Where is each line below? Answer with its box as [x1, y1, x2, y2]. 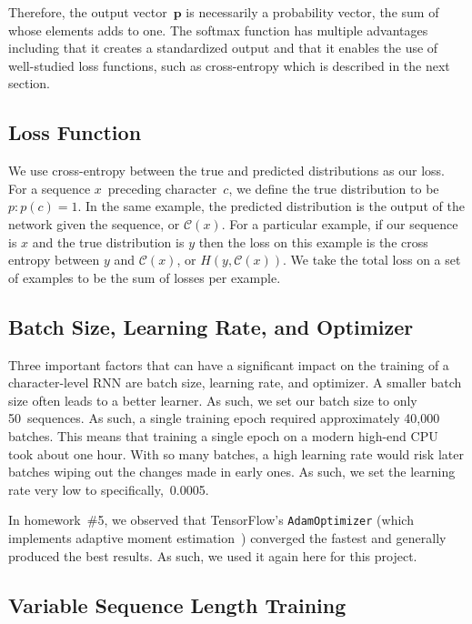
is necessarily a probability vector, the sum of [186, 3, 439, 21]
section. [8, 74, 50, 93]
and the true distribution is [32, 232, 185, 251]
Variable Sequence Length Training [8, 590, 346, 619]
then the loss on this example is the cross [198, 232, 428, 251]
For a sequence [8, 178, 91, 197]
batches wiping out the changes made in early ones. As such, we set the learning [8, 462, 456, 481]
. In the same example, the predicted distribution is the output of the [77, 196, 465, 216]
